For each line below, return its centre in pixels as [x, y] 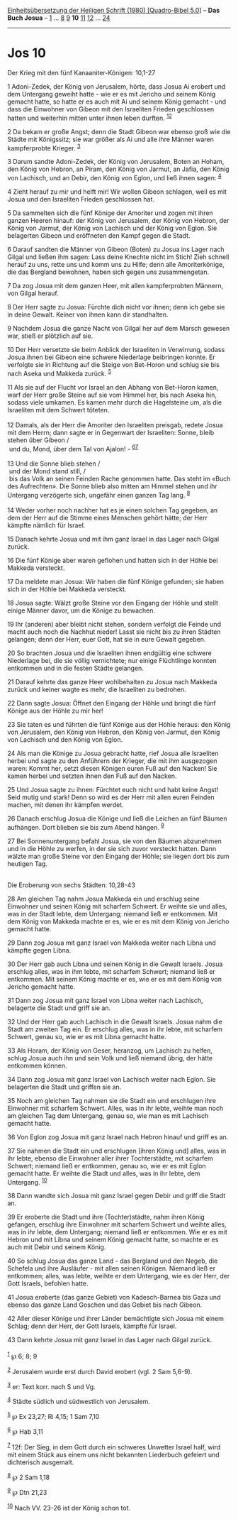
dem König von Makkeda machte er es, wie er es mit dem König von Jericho [118, 921]
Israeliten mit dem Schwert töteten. [58, 410]
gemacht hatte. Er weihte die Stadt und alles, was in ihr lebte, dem [104, 1173]
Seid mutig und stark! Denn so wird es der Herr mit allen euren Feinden [111, 797]
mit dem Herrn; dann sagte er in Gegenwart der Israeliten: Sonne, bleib [111, 432]
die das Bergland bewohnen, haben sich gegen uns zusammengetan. [108, 272]
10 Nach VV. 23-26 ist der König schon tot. [69, 1507]
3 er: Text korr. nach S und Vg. [51, 1386]
